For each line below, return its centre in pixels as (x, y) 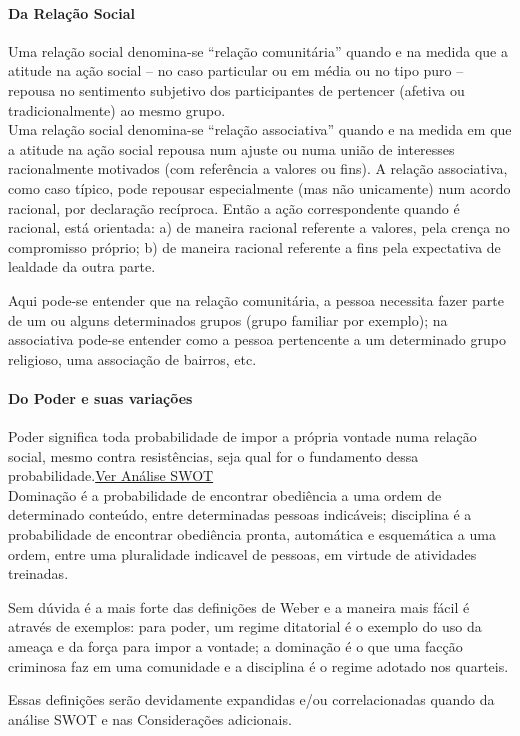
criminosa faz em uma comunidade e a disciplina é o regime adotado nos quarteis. (258, 665)
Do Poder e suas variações (100, 397)
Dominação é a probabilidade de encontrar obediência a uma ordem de (225, 494)
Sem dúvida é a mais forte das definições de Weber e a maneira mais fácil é (239, 606)
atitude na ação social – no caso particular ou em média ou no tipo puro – (236, 70)
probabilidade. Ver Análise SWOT (111, 475)
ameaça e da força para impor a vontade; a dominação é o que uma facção (235, 646)
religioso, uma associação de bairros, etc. (132, 358)
